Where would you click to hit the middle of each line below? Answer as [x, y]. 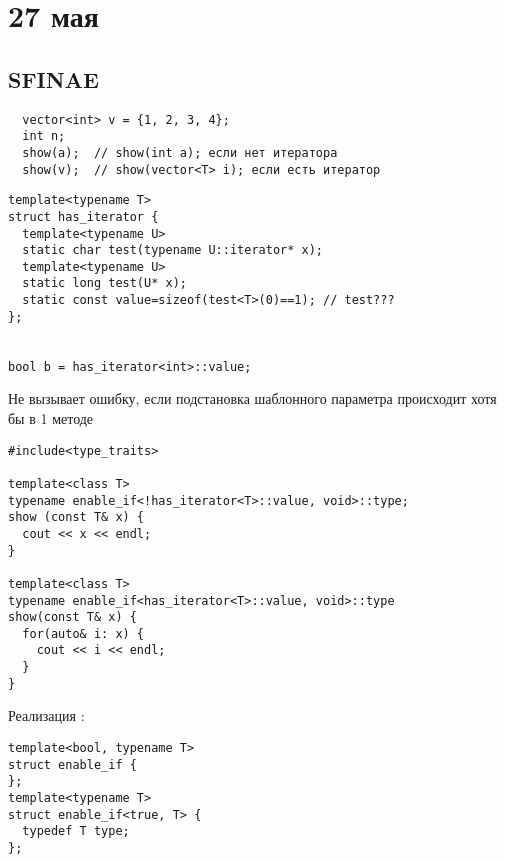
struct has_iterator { [83, 216]
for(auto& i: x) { [83, 633]
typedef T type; [76, 831]
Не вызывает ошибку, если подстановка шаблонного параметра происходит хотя [252, 398]
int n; [44, 136]
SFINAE [53, 78]
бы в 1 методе [51, 418]
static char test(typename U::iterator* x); [172, 250]
